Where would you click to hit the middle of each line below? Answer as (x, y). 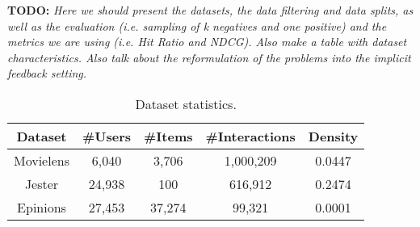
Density (333, 136)
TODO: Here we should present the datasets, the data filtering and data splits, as (210, 10)
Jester (42, 183)
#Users (107, 136)
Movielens (42, 160)
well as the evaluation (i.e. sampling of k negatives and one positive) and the (197, 25)
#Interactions (250, 136)
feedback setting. (47, 73)
